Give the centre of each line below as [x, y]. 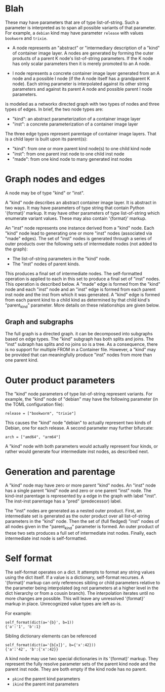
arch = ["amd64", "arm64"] [33, 437]
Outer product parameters [60, 380]
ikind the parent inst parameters [45, 684]
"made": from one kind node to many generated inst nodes [72, 159]
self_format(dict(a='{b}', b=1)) [40, 623]
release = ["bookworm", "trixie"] [41, 414]
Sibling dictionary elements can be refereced [51, 636]
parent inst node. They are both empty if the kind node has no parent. [76, 669]
